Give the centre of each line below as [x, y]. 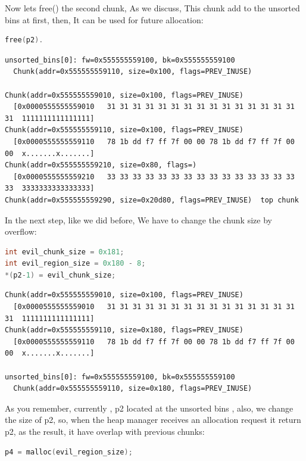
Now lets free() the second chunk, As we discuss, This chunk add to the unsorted [152, 8]
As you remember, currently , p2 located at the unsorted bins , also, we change [149, 408]
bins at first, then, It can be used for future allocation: [104, 19]
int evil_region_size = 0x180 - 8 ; [75, 264]
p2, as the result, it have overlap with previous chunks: [105, 431]
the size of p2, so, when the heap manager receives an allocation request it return [153, 420]
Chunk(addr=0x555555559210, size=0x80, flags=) [101, 165]
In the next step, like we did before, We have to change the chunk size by [138, 219]
